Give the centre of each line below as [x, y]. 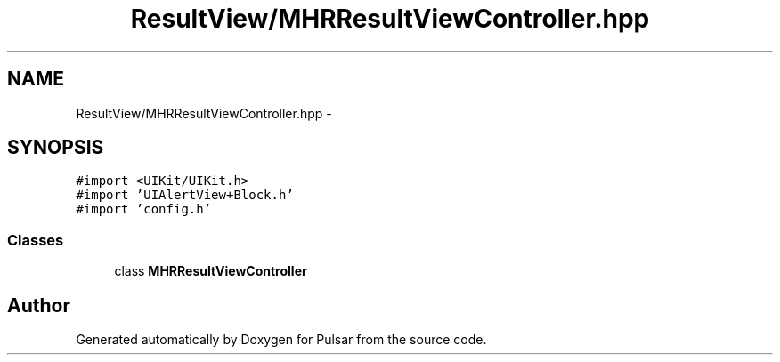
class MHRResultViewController [211, 271]
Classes [36, 240]
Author [39, 305]
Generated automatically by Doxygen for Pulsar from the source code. [281, 340]
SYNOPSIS [56, 148]
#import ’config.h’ [144, 209]
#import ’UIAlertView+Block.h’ [185, 195]
